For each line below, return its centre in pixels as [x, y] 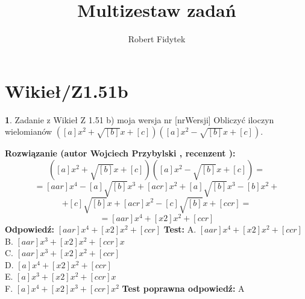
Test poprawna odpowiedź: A [183, 288]
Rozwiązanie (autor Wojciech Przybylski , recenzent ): [120, 153]
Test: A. [180, 229]
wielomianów [29, 131]
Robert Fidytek [157, 39]
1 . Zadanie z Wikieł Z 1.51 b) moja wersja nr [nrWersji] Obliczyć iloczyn [140, 119]
